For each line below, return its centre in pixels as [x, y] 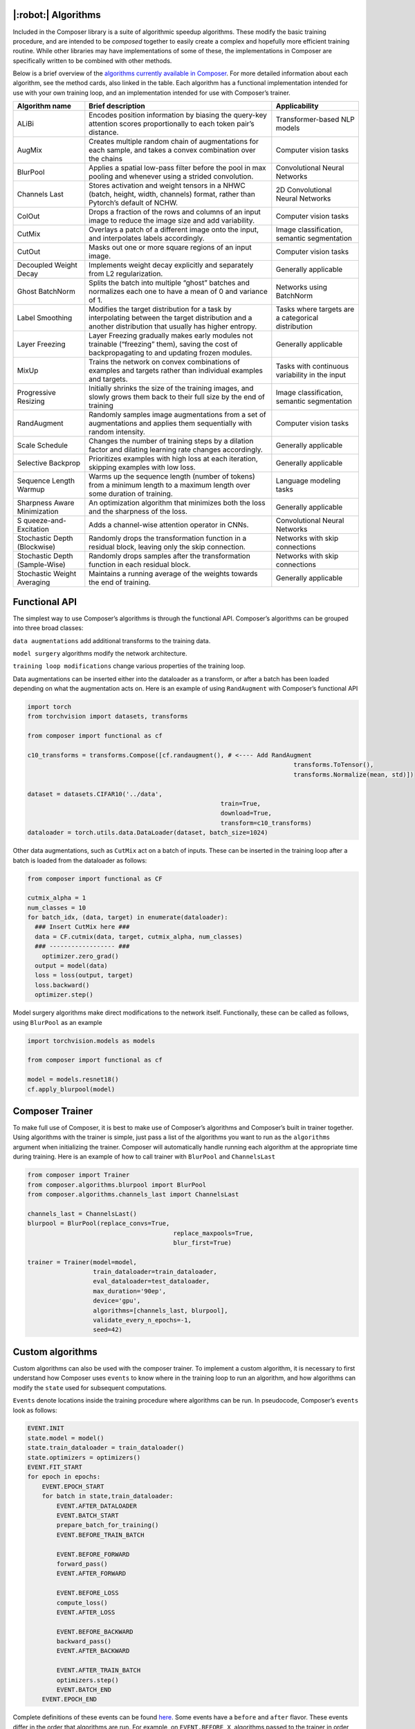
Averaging [34, 582]
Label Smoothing [45, 318]
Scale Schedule [43, 445]
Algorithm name [44, 106]
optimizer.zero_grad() [80, 956]
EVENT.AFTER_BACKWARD [93, 1651]
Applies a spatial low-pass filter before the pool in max [177, 168]
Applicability [297, 106]
